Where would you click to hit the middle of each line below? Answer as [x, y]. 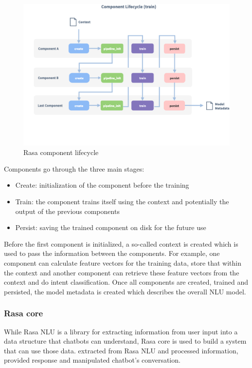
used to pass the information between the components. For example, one [112, 253]
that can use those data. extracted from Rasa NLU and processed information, [121, 350]
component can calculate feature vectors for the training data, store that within [123, 263]
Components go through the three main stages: [74, 168]
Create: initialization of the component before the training [102, 185]
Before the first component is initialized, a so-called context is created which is [121, 243]
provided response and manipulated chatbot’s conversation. [92, 360]
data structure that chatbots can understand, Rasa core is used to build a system [125, 341]
